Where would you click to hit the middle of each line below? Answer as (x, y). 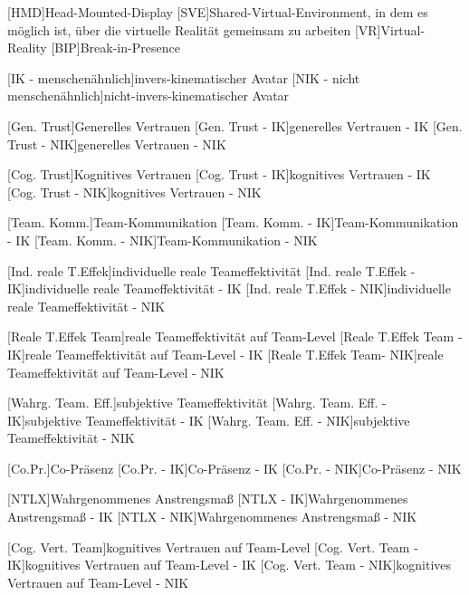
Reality (27, 48)
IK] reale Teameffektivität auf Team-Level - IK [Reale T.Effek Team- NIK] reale (225, 354)
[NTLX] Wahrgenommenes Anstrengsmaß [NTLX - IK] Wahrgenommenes (208, 499)
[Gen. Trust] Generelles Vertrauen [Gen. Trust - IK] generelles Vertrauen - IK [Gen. (235, 125)
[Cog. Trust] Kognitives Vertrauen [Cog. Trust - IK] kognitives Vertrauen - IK (219, 174)
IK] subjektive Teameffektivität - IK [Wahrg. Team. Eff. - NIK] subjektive (209, 420)
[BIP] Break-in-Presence (115, 48)
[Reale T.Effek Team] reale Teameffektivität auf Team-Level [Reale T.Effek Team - (235, 336)
